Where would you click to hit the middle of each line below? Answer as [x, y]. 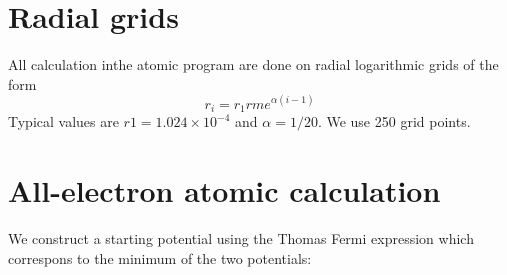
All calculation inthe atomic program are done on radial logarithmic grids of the [253, 64]
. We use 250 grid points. [394, 121]
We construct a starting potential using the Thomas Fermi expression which [241, 237]
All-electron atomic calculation [224, 190]
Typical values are [63, 121]
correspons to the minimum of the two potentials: [160, 257]
